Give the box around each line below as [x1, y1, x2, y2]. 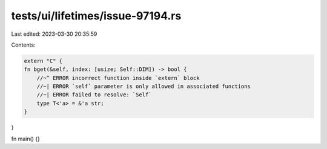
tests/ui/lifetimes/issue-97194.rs [11, 9, 182, 22]
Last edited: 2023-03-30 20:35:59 [11, 30, 97, 38]
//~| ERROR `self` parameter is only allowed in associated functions [36, 83, 251, 90]
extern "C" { [24, 58, 63, 64]
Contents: [11, 41, 36, 48]
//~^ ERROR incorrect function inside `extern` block [36, 74, 200, 81]
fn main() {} [11, 135, 41, 142]
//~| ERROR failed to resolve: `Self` [36, 91, 152, 98]
